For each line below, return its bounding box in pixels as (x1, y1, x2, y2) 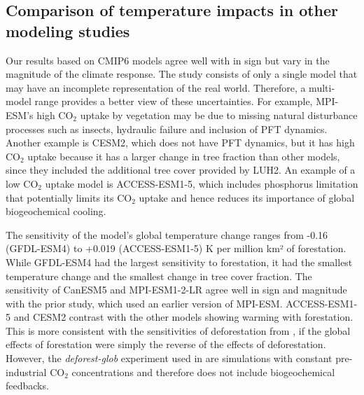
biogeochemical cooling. (6, 204, 106, 219)
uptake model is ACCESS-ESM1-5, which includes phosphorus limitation (45, 176, 358, 190)
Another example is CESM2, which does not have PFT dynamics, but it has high (6, 135, 355, 150)
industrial (6, 364, 47, 379)
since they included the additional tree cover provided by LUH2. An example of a (6, 162, 356, 177)
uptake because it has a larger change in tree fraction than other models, (27, 148, 340, 163)
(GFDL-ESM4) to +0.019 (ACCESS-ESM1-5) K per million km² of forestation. (6, 241, 346, 256)
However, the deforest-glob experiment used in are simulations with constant (6, 351, 332, 366)
